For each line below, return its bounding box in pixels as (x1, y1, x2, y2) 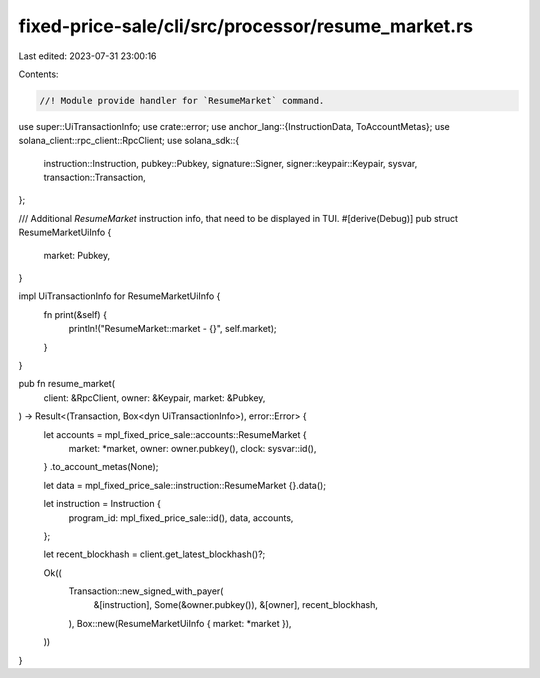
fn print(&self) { (43, 308, 107, 320)
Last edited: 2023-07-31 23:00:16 (18, 50, 157, 62)
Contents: (18, 68, 59, 80)
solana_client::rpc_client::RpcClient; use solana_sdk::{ (18, 135, 240, 147)
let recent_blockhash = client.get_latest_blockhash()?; (43, 548, 266, 560)
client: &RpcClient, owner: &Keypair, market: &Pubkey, (43, 391, 266, 404)
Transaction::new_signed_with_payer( (68, 585, 224, 597)
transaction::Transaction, (43, 171, 147, 184)
